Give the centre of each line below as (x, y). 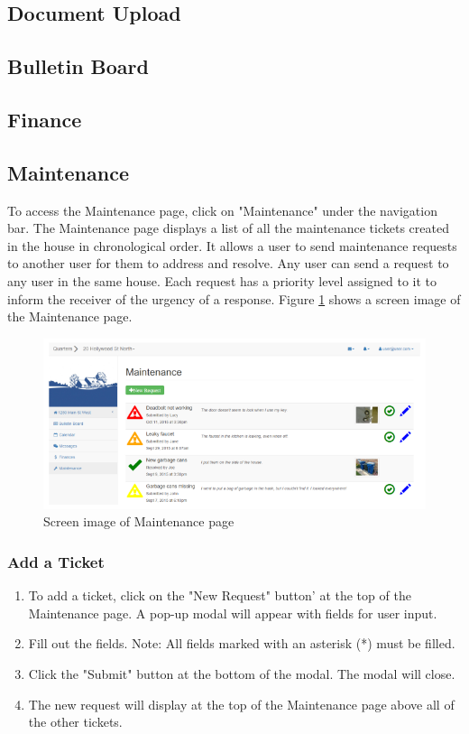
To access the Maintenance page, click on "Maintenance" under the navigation (222, 210)
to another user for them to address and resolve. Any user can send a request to (228, 263)
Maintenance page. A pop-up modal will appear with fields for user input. (233, 613)
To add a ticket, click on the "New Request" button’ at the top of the (220, 595)
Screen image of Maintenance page (139, 521)
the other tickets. (75, 722)
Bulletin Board (78, 66)
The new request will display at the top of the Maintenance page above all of (241, 704)
